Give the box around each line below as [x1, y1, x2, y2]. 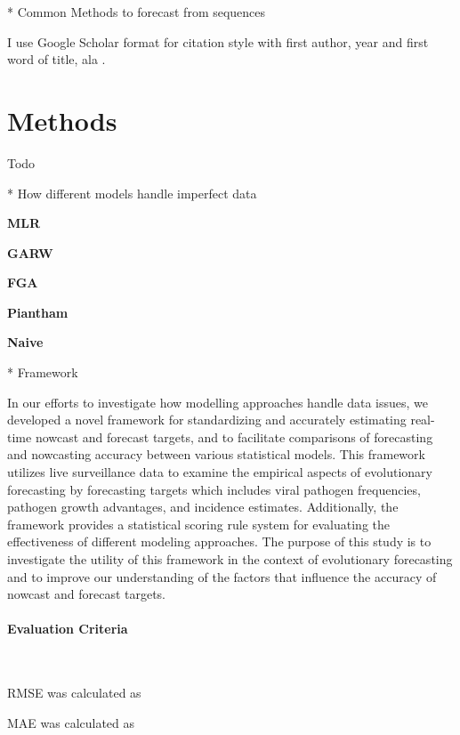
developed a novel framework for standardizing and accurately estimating [7, 410, 407, 429]
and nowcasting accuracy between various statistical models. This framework [7, 445, 425, 464]
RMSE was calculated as [7, 683, 141, 702]
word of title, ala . [7, 50, 106, 69]
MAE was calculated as [7, 713, 135, 731]
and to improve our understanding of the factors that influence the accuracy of [7, 567, 437, 586]
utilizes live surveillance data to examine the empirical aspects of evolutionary [7, 463, 432, 481]
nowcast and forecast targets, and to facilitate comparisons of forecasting [35, 427, 433, 446]
